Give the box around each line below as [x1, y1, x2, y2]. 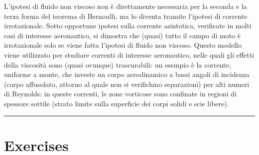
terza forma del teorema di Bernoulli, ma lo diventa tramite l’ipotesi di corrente [4, 10, 248, 21]
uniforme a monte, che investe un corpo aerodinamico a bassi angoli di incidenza [4, 69, 250, 79]
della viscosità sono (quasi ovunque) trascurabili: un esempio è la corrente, [4, 59, 231, 70]
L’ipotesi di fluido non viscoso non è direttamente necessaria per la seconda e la [4, 1, 247, 11]
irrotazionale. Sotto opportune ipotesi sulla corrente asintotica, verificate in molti [4, 20, 252, 31]
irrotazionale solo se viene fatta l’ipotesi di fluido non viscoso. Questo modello [4, 40, 242, 50]
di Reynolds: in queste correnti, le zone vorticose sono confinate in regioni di [4, 88, 237, 99]
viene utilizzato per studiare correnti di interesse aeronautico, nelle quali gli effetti [4, 49, 255, 60]
